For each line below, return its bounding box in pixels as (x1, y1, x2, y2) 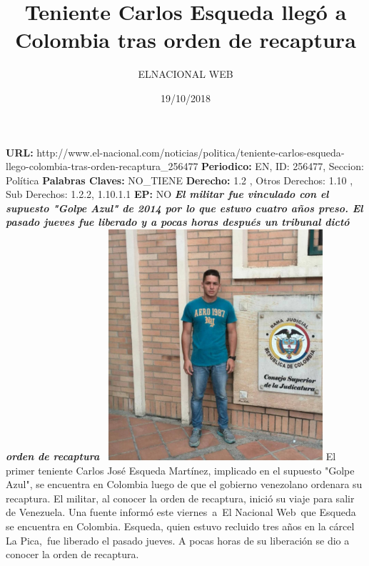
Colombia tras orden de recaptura (15, 25, 356, 54)
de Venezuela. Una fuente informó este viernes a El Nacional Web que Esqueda (6, 505, 356, 520)
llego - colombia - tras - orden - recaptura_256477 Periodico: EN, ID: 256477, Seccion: (6, 159, 364, 174)
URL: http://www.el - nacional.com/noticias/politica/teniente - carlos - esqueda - (6, 144, 345, 159)
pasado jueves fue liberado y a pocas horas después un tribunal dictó (6, 214, 350, 229)
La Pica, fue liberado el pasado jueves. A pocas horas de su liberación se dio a (6, 532, 350, 547)
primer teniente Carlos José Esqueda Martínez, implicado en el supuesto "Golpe (6, 462, 355, 477)
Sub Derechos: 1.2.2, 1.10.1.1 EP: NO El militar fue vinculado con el (6, 187, 329, 202)
